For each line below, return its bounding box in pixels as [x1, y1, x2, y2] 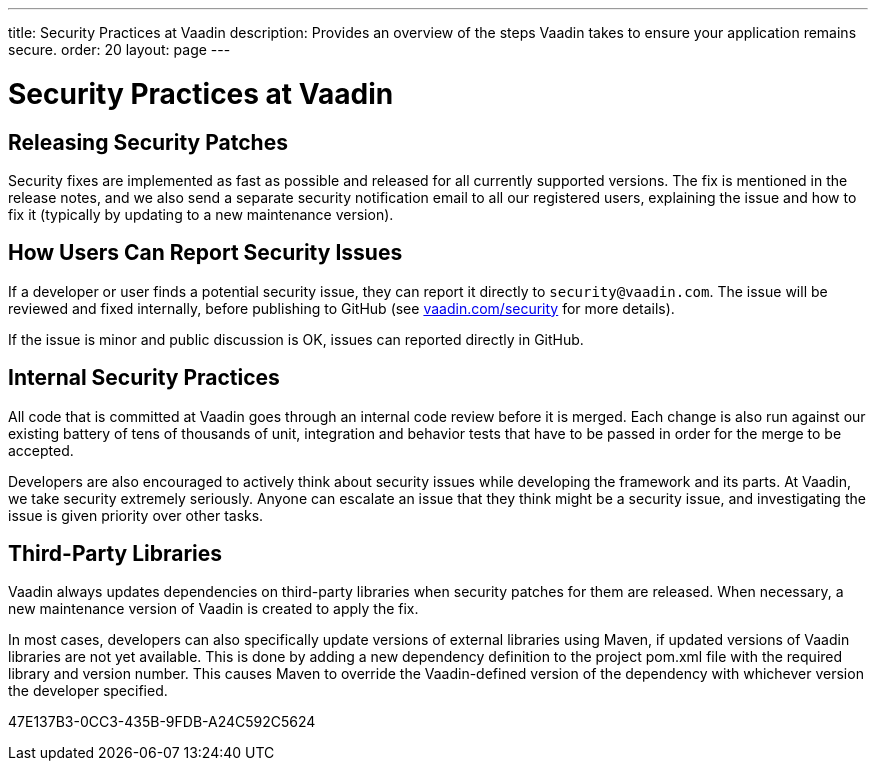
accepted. [8, 441, 74, 459]
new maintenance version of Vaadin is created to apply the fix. [8, 600, 419, 618]
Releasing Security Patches [8, 129, 288, 155]
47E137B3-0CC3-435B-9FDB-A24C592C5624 [8, 713, 316, 731]
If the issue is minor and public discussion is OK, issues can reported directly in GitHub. [8, 330, 584, 348]
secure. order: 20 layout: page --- [8, 41, 231, 58]
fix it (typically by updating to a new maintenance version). [8, 205, 394, 223]
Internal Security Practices [8, 365, 280, 391]
